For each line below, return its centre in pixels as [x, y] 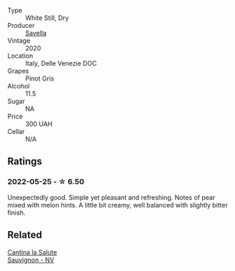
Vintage [19, 41]
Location [20, 56]
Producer [21, 25]
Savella [36, 33]
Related [25, 235]
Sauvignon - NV [31, 260]
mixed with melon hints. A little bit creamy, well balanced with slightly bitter [118, 205]
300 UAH [39, 124]
